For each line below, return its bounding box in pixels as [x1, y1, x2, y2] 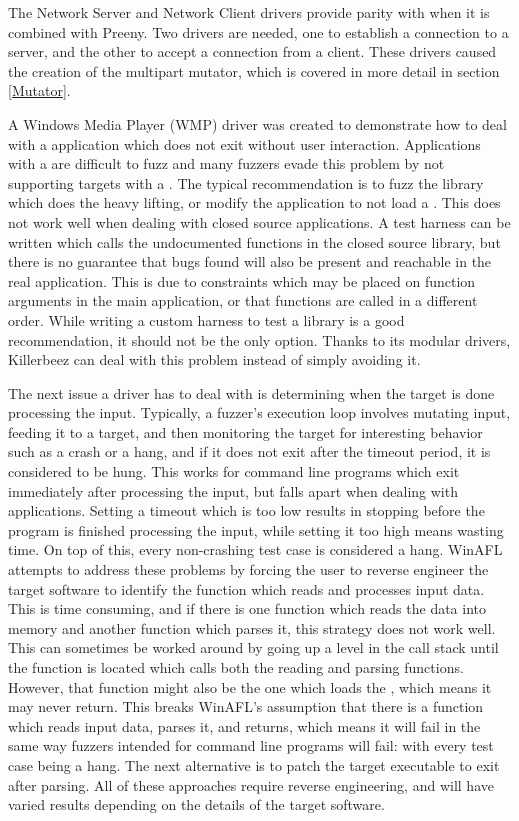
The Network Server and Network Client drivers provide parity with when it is [8, 2, 490, 22]
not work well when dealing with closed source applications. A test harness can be [8, 211, 511, 232]
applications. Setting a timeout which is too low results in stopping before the [8, 500, 485, 521]
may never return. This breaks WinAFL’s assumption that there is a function [8, 696, 484, 717]
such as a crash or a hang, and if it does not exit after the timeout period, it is [8, 441, 491, 462]
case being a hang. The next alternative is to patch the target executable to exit [8, 754, 500, 775]
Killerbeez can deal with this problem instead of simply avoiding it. [8, 349, 421, 370]
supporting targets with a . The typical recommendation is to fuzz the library [8, 172, 484, 193]
